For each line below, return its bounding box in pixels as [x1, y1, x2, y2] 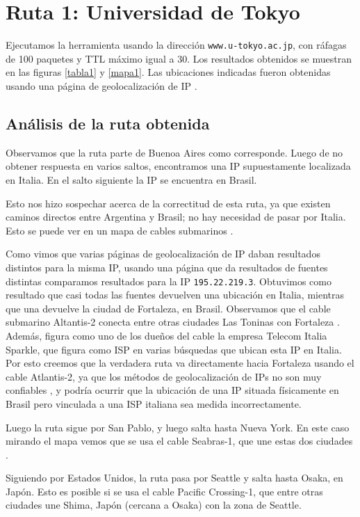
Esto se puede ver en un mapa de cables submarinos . [6, 223, 234, 237]
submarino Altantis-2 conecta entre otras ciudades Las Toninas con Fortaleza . [6, 315, 340, 329]
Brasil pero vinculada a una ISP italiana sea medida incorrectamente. [6, 396, 302, 411]
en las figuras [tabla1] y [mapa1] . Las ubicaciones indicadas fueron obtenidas [6, 65, 331, 79]
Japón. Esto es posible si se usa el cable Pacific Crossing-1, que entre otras [6, 484, 323, 498]
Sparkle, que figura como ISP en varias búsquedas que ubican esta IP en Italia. [6, 342, 342, 356]
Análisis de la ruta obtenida [6, 112, 210, 134]
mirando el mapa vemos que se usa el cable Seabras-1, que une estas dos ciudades [6, 434, 353, 448]
